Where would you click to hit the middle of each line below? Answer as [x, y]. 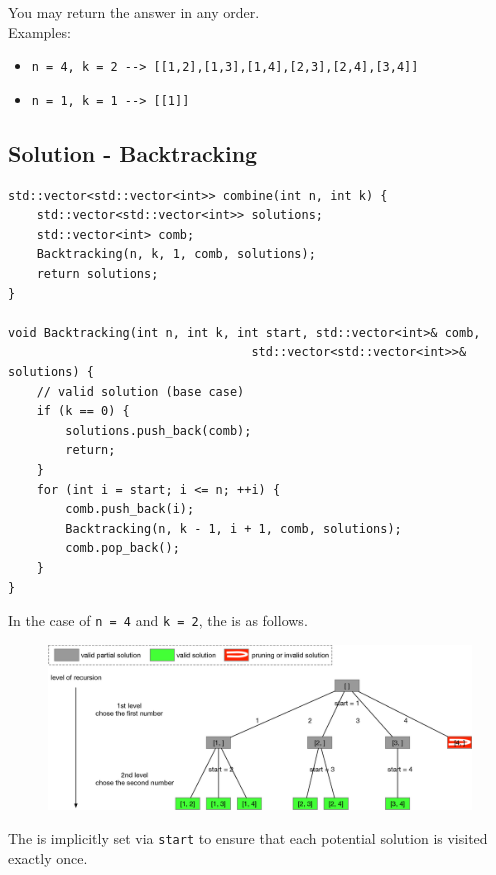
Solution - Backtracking [133, 152]
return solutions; [97, 274]
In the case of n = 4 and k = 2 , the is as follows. [158, 620]
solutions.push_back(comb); [158, 430]
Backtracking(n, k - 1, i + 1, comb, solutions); [233, 528]
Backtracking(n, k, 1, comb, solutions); [176, 254]
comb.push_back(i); [130, 509]
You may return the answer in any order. [134, 12]
